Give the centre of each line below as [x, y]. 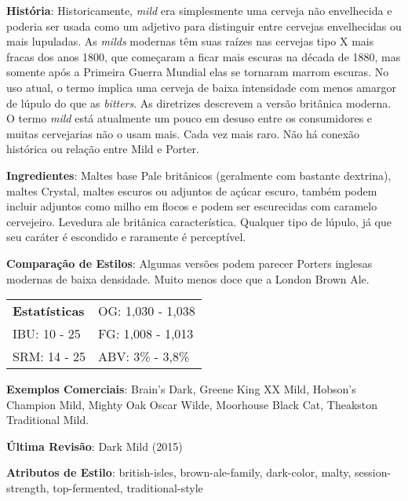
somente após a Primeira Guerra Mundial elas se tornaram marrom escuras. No [198, 72]
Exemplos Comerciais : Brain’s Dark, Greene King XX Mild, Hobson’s [181, 389]
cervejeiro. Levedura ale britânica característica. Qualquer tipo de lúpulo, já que [199, 221]
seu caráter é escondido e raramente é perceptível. [126, 237]
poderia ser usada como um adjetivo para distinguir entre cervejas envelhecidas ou [204, 26]
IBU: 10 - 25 [47, 334]
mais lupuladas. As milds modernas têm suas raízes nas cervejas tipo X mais [190, 41]
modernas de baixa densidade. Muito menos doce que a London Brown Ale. [188, 278]
